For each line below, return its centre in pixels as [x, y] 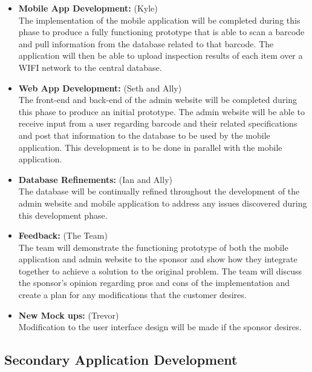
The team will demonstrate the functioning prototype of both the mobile [153, 247]
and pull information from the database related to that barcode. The [146, 43]
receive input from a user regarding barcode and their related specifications [158, 123]
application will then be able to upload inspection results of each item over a [161, 55]
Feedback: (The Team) [63, 235]
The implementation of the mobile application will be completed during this [159, 20]
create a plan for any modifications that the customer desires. [132, 295]
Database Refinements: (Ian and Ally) [95, 179]
